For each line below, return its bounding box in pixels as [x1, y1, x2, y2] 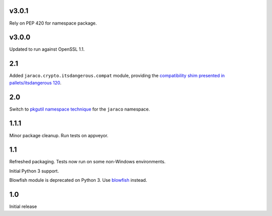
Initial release [9, 203, 37, 209]
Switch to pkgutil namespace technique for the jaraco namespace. [9, 106, 151, 112]
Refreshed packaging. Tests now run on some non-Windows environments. [9, 159, 166, 165]
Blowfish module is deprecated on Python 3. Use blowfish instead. [9, 177, 147, 183]
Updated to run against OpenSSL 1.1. [9, 46, 85, 52]
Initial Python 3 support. [9, 168, 59, 174]
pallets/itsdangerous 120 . [9, 79, 61, 85]
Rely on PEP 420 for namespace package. [9, 20, 97, 26]
